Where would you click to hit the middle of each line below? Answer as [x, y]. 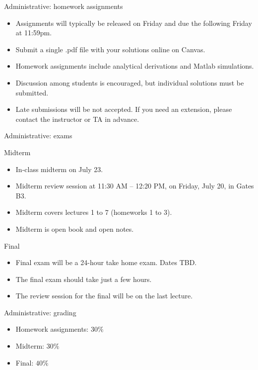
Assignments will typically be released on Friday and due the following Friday [134, 23]
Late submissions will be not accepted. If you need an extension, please [124, 109]
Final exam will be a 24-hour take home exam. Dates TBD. [106, 262]
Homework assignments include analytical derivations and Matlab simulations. [135, 66]
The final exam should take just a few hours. [84, 279]
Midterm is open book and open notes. [75, 229]
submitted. [32, 92]
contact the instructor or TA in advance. [77, 119]
